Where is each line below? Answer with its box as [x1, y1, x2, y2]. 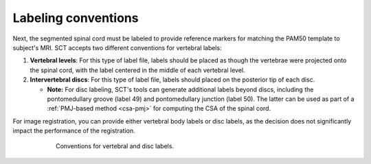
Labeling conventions [12, 10, 139, 25]
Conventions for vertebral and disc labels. [56, 142, 175, 150]
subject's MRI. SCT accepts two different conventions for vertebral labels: [12, 43, 223, 51]
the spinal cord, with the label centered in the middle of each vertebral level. [30, 66, 245, 74]
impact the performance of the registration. [12, 127, 135, 135]
